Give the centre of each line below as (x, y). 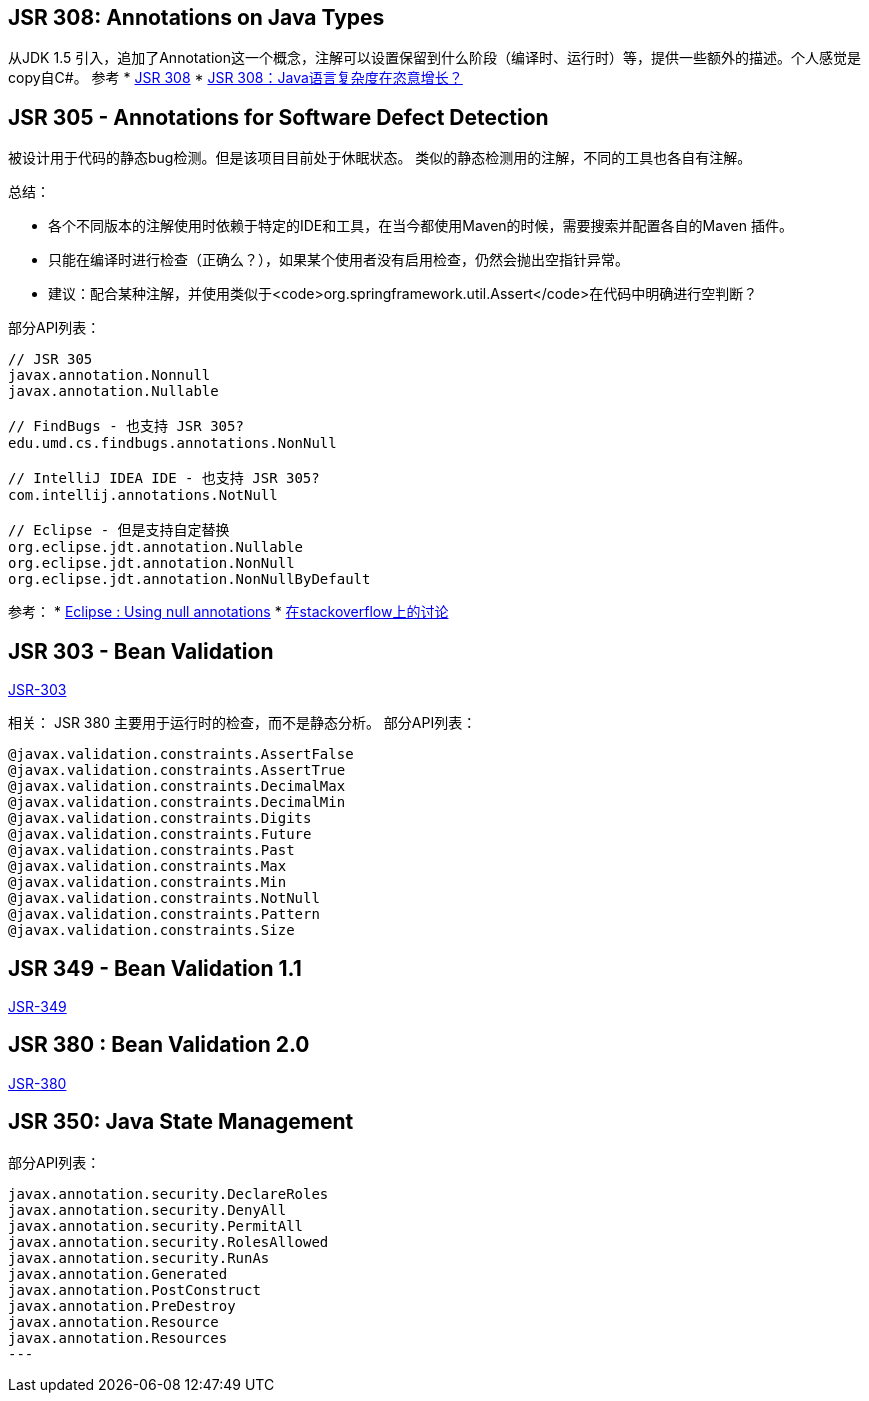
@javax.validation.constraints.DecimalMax (177, 786)
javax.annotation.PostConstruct (134, 1289)
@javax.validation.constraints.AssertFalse (181, 754)
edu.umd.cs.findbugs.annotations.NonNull (172, 443)
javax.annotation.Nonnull (109, 375)
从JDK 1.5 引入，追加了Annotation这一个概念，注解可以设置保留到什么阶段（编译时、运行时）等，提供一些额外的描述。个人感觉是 (434, 58)
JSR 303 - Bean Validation (141, 651)
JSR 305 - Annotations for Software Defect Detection (278, 117)
